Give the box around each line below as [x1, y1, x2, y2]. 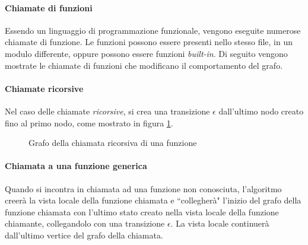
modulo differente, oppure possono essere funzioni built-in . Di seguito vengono [5, 47, 288, 59]
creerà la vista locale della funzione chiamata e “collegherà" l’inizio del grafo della [5, 194, 301, 206]
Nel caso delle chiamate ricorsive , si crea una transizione [5, 104, 210, 117]
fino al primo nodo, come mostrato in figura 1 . [5, 116, 173, 129]
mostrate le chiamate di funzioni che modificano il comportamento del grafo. [5, 59, 283, 71]
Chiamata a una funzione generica [5, 160, 147, 172]
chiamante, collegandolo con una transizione [5, 217, 165, 230]
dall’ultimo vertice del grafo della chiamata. [5, 228, 163, 241]
